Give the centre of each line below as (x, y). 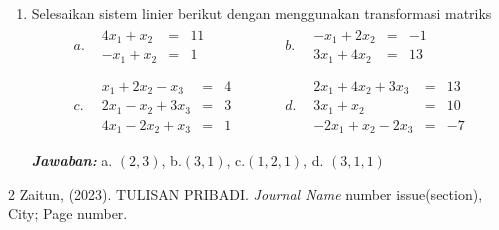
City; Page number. (68, 213)
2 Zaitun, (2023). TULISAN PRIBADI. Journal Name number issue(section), (245, 193)
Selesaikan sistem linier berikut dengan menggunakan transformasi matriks (261, 13)
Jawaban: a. (72, 160)
